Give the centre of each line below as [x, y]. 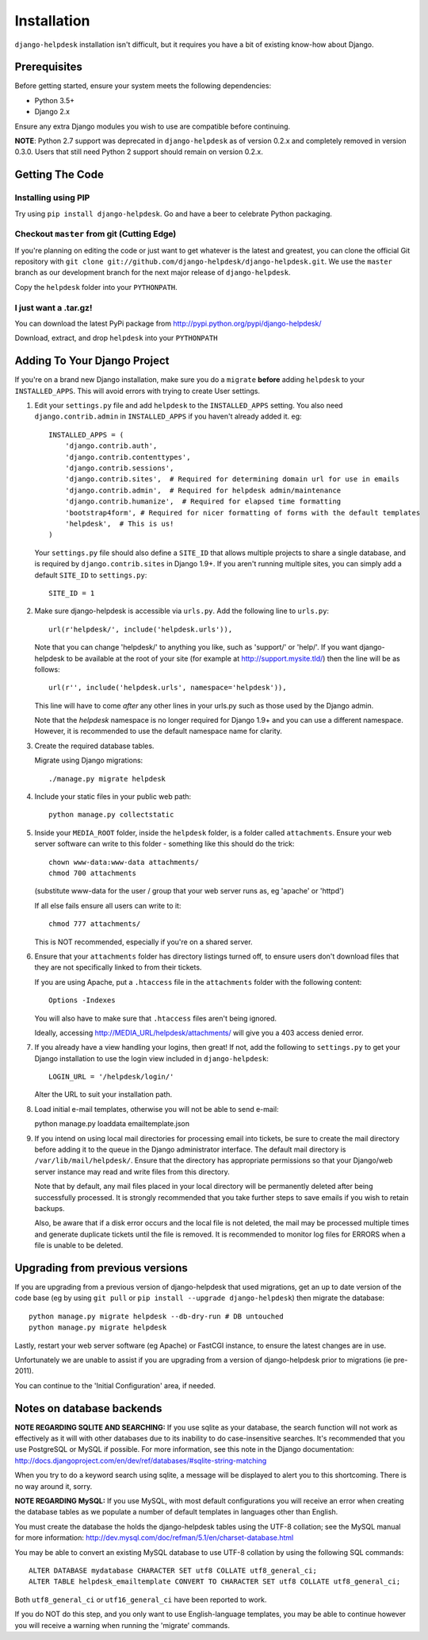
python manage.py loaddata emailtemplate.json [112, 1124]
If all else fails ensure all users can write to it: [108, 905]
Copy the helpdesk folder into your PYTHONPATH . [96, 287]
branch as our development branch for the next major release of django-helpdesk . [153, 272]
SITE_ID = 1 [72, 593]
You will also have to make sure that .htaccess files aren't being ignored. [156, 1018]
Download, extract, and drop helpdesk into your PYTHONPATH [116, 338]
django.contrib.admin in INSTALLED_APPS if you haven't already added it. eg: [168, 416]
